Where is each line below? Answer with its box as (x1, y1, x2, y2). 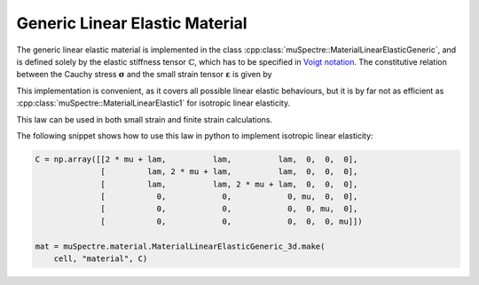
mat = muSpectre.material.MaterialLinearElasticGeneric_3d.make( (35, 241, 326, 251)
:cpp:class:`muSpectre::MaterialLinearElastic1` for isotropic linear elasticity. (16, 98, 291, 108)
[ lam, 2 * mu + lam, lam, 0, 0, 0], (100, 167, 358, 177)
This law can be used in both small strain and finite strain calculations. (16, 114, 273, 124)
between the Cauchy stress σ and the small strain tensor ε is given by (16, 69, 272, 80)
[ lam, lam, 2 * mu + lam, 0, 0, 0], (100, 178, 358, 189)
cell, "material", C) (53, 254, 148, 264)
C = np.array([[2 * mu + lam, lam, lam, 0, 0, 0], (35, 154, 358, 164)
